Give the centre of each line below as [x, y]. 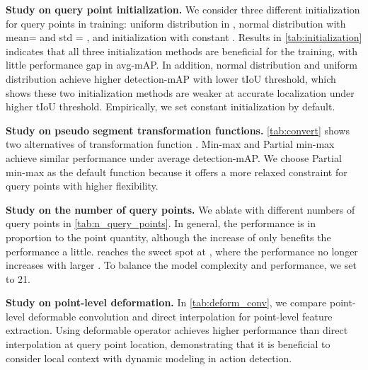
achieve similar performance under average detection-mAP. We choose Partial [174, 157]
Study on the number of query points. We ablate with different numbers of [180, 209]
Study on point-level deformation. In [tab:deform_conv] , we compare [166, 302]
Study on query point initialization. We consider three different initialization [183, 9]
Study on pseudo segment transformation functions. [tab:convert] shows [178, 130]
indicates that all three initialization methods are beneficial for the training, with [182, 51]
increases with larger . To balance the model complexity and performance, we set [181, 265]
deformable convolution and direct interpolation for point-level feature [180, 316]
